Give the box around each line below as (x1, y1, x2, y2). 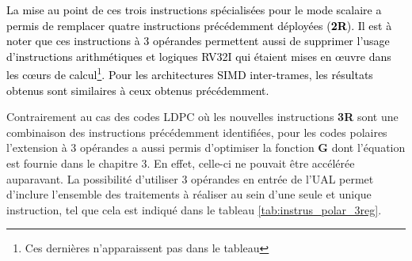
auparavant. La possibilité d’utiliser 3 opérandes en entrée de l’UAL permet (6, 170, 374, 187)
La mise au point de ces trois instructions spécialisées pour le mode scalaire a (6, 2, 382, 17)
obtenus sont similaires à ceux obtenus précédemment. (6, 81, 269, 98)
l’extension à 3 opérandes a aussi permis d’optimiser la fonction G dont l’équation (6, 139, 406, 156)
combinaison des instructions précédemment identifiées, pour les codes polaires (6, 123, 387, 140)
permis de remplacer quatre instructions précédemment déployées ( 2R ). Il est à (6, 17, 392, 33)
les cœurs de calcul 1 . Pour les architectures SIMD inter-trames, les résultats (6, 64, 373, 83)
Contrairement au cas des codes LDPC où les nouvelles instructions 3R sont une (6, 108, 399, 125)
